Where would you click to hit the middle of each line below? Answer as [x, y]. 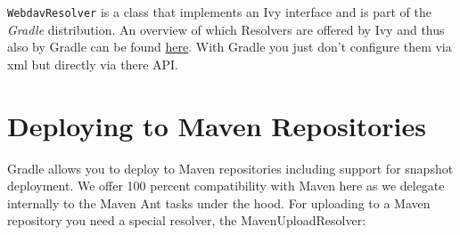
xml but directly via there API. [93, 64]
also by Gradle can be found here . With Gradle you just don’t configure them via [230, 47]
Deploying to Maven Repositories [217, 125]
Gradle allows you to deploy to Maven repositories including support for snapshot [230, 168]
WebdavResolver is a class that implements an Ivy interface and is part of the [219, 12]
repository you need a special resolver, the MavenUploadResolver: [187, 220]
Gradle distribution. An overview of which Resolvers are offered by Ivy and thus [226, 29]
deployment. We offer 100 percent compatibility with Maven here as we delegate [226, 186]
